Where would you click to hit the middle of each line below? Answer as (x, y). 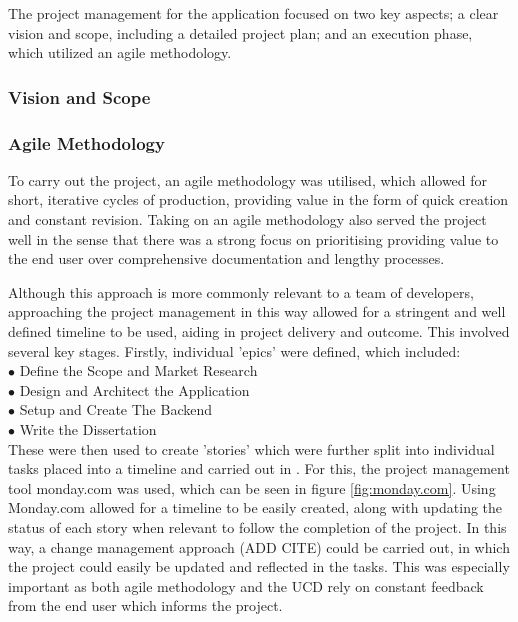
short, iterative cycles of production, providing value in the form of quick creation (258, 199)
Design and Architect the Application (134, 389)
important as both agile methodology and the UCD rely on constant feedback (246, 585)
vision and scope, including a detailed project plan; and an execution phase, (240, 32)
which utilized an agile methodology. (120, 52)
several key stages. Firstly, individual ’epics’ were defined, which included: (234, 350)
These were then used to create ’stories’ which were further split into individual (251, 448)
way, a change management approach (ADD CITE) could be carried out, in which (259, 546)
